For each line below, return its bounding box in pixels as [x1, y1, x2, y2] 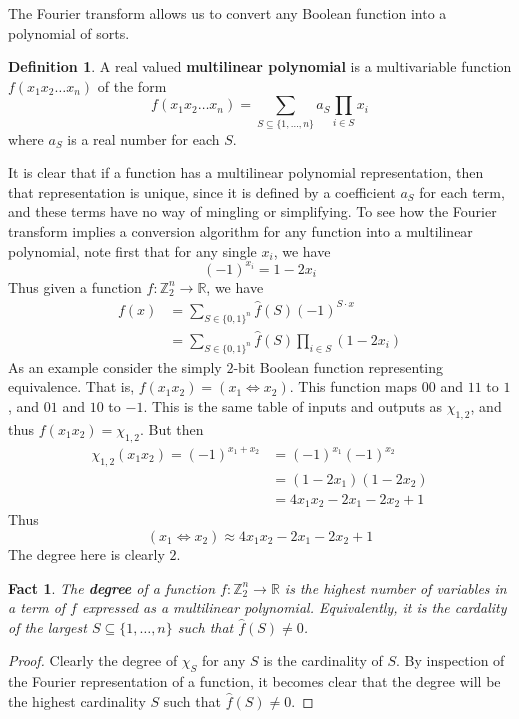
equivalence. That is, [8, 376, 135, 397]
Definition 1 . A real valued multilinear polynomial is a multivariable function [8, 56, 512, 77]
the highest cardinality [8, 690, 146, 711]
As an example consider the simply [8, 356, 222, 377]
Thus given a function [8, 276, 142, 297]
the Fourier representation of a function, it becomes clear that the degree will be [8, 671, 501, 692]
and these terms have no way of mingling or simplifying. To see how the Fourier [8, 201, 497, 222]
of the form [97, 75, 167, 96]
